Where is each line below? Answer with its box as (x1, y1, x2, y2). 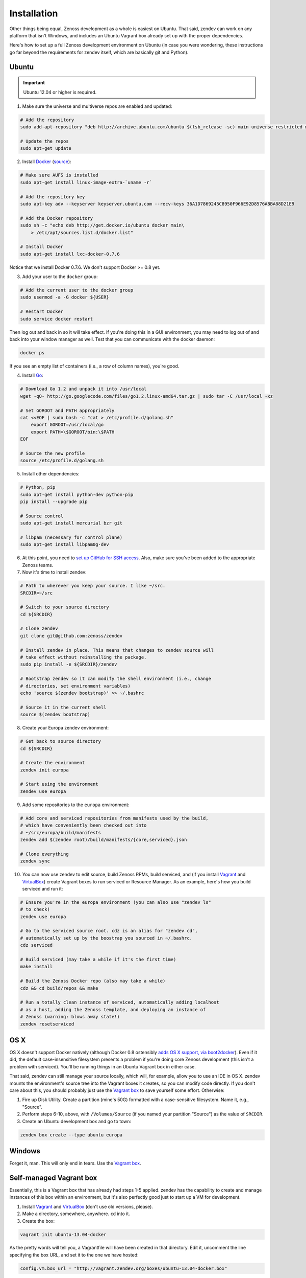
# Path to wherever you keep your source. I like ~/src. (20, 583, 166, 589)
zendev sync (20, 858, 50, 864)
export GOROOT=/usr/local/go (31, 422, 104, 428)
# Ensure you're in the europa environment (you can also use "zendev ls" (20, 899, 212, 905)
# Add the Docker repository (20, 215, 93, 221)
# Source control (20, 513, 64, 519)
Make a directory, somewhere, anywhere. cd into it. (22, 1211, 130, 1217)
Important (23, 80, 45, 86)
